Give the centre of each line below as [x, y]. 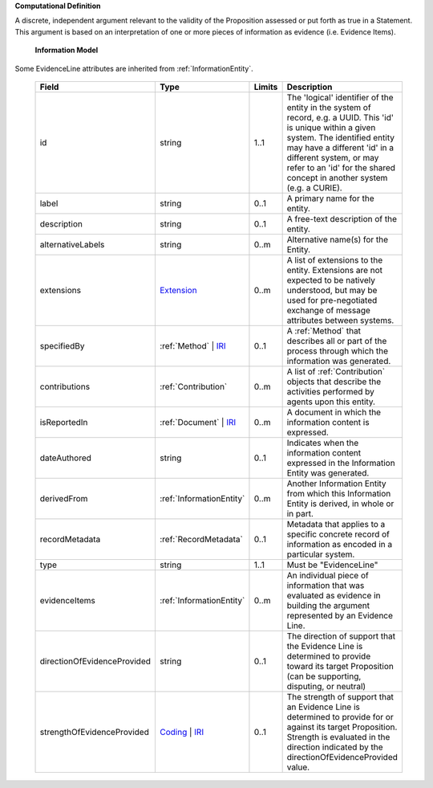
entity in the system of [329, 107]
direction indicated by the [335, 747]
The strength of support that [340, 696]
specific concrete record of [338, 534]
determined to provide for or [340, 717]
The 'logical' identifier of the [340, 97]
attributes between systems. [340, 320]
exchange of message [328, 310]
